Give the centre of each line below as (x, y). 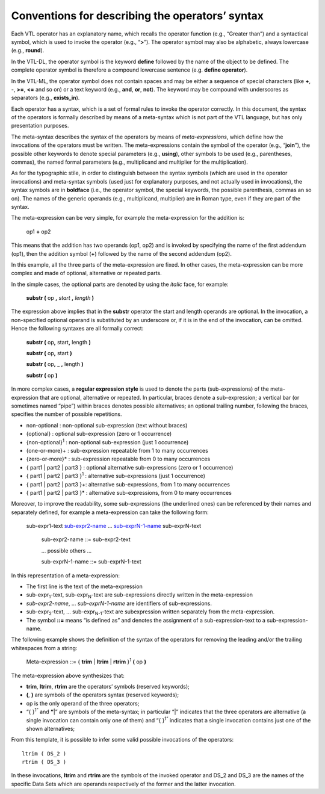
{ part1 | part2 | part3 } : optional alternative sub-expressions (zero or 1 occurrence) (130, 467)
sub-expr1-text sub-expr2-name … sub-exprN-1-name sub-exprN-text (114, 526)
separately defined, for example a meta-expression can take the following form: (110, 512)
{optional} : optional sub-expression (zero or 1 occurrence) (99, 434)
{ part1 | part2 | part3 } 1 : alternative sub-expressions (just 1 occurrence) (116, 476)
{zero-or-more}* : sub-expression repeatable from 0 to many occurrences (118, 459)
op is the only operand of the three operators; (83, 703)
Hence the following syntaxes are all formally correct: (77, 329)
